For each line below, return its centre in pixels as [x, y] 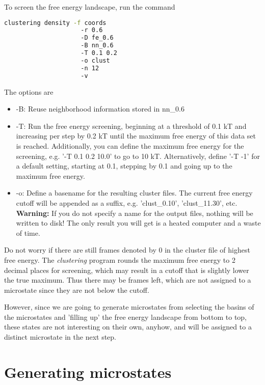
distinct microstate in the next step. [60, 337]
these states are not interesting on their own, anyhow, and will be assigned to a [128, 327]
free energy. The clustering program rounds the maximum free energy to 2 [120, 259]
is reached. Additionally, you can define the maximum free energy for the [130, 145]
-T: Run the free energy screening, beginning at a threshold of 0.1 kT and [131, 126]
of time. [28, 232]
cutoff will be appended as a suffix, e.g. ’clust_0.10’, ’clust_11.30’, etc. [127, 202]
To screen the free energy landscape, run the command [90, 7]
